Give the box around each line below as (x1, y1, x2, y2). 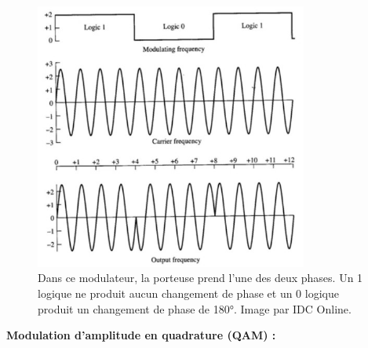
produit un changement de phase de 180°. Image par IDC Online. (38, 300, 352, 317)
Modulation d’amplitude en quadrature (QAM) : (6, 327, 276, 343)
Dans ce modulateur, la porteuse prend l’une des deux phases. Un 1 (38, 269, 363, 286)
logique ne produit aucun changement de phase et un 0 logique (38, 285, 339, 302)
